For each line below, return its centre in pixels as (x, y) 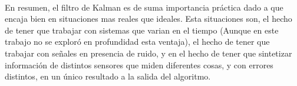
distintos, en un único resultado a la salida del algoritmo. (108, 76)
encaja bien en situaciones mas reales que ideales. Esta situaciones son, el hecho (148, 19)
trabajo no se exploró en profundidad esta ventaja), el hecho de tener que (137, 42)
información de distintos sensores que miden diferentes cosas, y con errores (139, 64)
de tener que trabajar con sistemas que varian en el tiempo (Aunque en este (142, 30)
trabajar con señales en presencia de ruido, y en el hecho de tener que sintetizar (148, 53)
